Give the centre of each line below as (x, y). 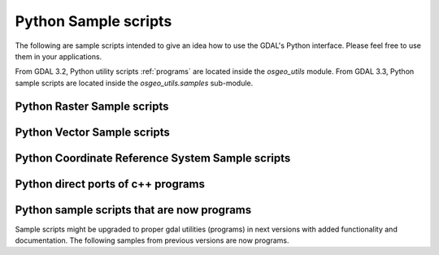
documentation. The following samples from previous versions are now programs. (152, 240)
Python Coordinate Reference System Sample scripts (153, 158)
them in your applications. (59, 56)
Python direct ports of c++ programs (110, 184)
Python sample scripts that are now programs (133, 210)
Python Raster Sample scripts (92, 106)
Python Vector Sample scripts (93, 132)
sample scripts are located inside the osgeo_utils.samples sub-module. (134, 83)
